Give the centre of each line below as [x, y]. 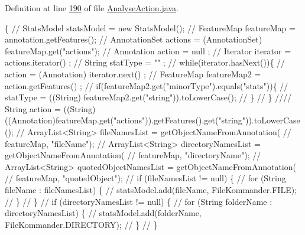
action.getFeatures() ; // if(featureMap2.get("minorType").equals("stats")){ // [147, 85]
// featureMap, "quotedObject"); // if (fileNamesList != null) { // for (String [145, 178]
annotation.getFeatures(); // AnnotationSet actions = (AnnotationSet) [134, 39]
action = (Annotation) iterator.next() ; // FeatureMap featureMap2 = [133, 74]
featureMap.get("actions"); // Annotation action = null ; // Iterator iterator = [148, 50]
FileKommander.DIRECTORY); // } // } [81, 224]
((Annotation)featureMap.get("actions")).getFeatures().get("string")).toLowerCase [152, 120]
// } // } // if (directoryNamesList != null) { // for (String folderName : [139, 201]
